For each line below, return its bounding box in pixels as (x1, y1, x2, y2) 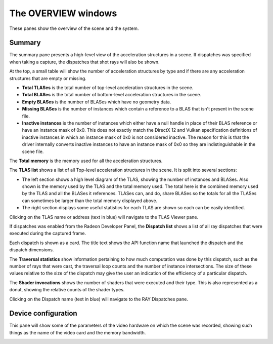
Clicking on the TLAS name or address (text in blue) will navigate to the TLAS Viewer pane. (9, 214, 199, 220)
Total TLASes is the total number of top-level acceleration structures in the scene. (22, 85, 194, 91)
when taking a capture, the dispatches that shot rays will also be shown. (9, 59, 160, 65)
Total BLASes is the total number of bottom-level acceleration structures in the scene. (22, 92, 202, 98)
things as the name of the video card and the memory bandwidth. (9, 329, 146, 335)
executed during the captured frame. (9, 231, 86, 237)
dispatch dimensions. (9, 247, 54, 253)
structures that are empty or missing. (9, 75, 87, 81)
